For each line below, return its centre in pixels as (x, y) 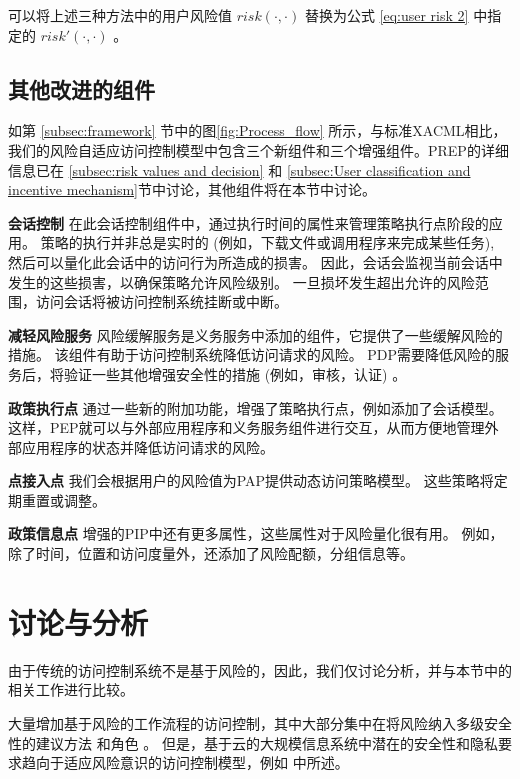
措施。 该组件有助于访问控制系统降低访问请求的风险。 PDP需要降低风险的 (252, 354)
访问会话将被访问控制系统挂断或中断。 (161, 301)
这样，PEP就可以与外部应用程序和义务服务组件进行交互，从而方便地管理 (246, 427)
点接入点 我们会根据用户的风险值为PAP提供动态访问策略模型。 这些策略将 (251, 480)
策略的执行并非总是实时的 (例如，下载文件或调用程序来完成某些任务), (267, 242)
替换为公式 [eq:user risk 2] (386, 15)
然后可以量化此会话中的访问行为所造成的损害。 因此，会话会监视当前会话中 (255, 261)
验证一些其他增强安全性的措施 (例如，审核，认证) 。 (235, 373)
